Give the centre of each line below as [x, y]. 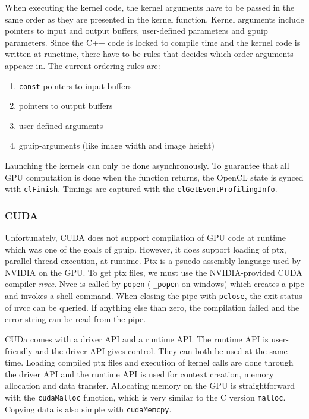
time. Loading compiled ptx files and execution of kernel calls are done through [149, 362]
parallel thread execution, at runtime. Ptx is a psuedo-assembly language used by [153, 261]
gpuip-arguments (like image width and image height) [116, 145]
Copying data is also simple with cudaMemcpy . [88, 409]
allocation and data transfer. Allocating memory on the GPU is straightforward [150, 385]
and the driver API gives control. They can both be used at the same [161, 350]
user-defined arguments [61, 125]
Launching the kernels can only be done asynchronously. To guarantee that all [147, 165]
